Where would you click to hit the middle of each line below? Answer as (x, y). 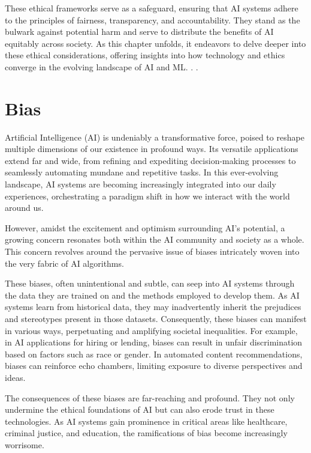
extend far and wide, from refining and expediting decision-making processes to (150, 160)
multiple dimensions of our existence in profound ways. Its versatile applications (152, 149)
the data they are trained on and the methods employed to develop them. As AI (152, 295)
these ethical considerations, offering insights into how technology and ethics (145, 55)
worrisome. (25, 444)
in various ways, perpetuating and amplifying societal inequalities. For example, (151, 330)
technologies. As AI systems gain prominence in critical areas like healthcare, (146, 421)
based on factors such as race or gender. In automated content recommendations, (154, 354)
